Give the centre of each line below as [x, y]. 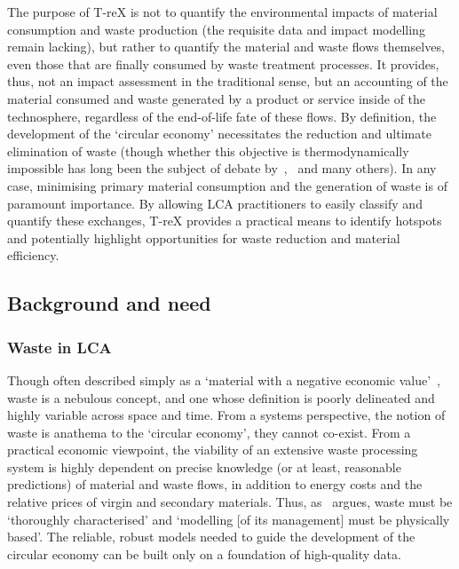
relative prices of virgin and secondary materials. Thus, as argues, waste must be [230, 502]
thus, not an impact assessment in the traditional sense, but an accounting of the [228, 81]
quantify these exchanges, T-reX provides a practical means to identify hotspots [225, 221]
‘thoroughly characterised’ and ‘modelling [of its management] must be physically [229, 519]
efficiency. [33, 255]
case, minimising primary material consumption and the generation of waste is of [227, 185]
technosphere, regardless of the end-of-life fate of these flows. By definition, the [222, 116]
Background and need [109, 303]
